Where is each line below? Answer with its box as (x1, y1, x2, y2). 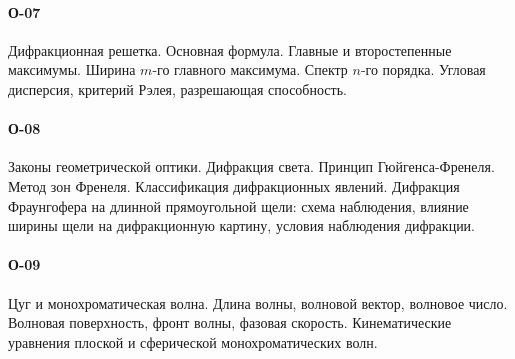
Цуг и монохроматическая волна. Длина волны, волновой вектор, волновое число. (8, 292, 508, 313)
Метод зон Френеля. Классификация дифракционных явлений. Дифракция (8, 175, 460, 196)
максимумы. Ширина (8, 59, 136, 80)
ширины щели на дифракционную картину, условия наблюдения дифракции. (8, 215, 476, 236)
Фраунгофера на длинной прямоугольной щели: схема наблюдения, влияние (8, 195, 469, 216)
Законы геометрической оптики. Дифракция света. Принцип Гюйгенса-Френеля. (8, 156, 495, 177)
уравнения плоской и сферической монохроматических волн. (8, 331, 378, 352)
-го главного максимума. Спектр (152, 59, 348, 80)
